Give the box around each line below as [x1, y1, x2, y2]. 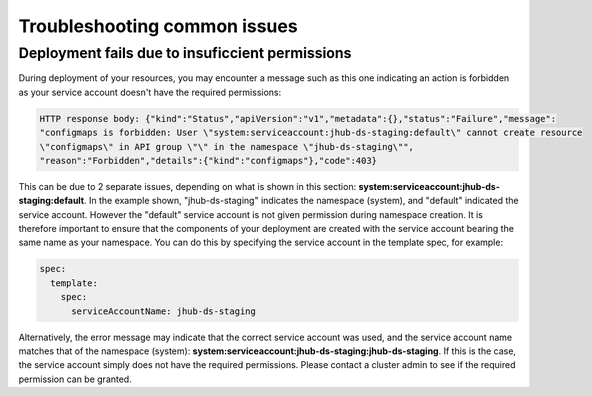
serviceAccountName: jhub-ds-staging [71, 305, 257, 317]
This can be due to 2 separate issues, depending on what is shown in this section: [18, 180, 357, 192]
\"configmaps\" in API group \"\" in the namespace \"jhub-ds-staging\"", [39, 141, 415, 152]
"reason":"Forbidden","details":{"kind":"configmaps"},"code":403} [39, 155, 378, 166]
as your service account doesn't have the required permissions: [18, 86, 282, 98]
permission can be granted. [18, 373, 132, 385]
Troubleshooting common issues [18, 15, 299, 37]
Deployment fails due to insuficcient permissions [18, 44, 352, 62]
